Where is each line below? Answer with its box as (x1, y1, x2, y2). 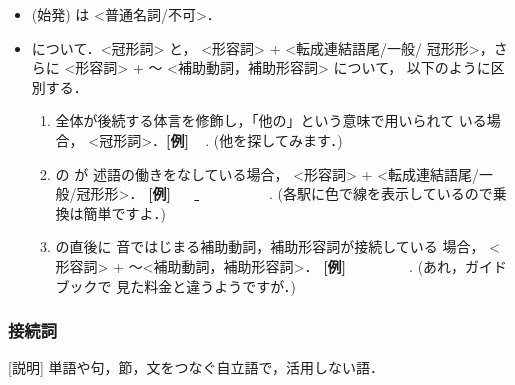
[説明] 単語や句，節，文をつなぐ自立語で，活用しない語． (8, 357, 384, 378)
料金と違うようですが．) (144, 275, 296, 296)
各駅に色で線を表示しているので (283, 183, 493, 204)
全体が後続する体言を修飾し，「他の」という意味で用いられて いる (55, 110, 487, 131)
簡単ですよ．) (83, 202, 167, 223)
